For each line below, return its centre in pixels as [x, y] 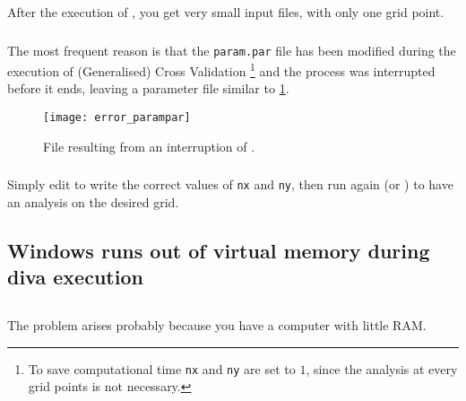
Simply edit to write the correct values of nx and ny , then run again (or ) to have [230, 184]
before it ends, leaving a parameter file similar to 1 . [148, 88]
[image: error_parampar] [117, 118]
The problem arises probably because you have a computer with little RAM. [217, 325]
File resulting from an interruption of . [149, 146]
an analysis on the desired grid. [93, 201]
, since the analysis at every [382, 368]
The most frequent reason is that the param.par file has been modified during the [232, 50]
